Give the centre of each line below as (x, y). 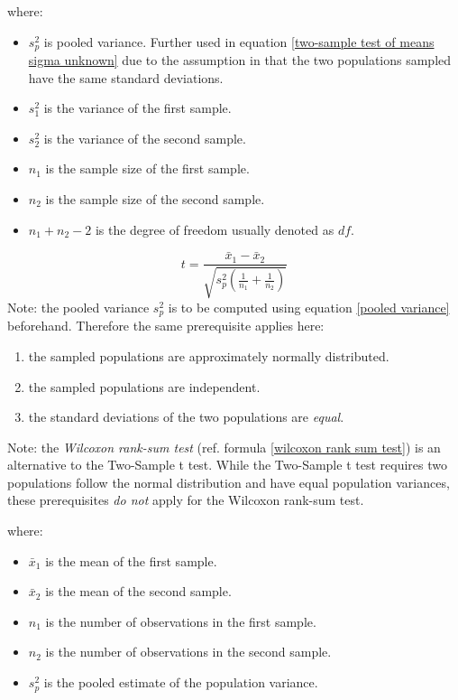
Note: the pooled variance (78, 307)
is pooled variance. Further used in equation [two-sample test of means (239, 41)
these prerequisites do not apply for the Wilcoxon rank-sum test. (186, 500)
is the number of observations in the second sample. (188, 652)
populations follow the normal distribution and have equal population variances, (229, 482)
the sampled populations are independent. (144, 386)
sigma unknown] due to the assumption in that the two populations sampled (240, 60)
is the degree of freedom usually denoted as (215, 229)
